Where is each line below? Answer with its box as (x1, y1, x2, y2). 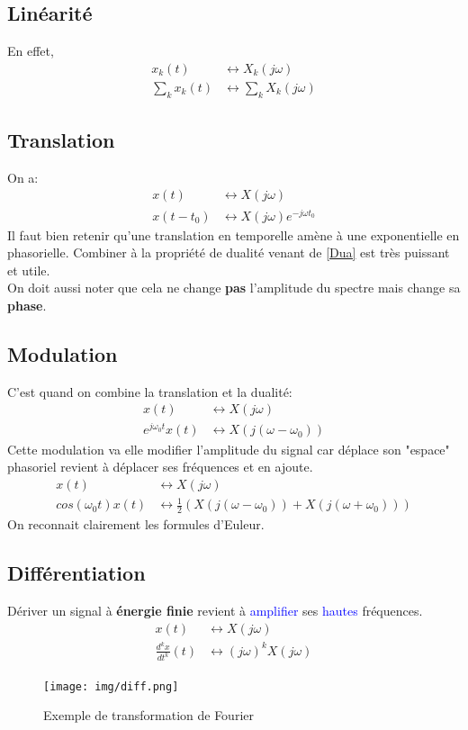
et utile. (7, 260, 50, 279)
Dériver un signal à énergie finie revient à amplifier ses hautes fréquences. (7, 600, 423, 619)
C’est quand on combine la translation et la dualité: (7, 382, 292, 401)
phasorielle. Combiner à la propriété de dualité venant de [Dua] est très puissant (7, 243, 450, 262)
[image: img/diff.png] (43, 680, 179, 693)
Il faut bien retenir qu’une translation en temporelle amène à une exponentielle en (7, 225, 460, 244)
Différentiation (7, 559, 146, 587)
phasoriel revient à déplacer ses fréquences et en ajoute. (7, 457, 313, 476)
